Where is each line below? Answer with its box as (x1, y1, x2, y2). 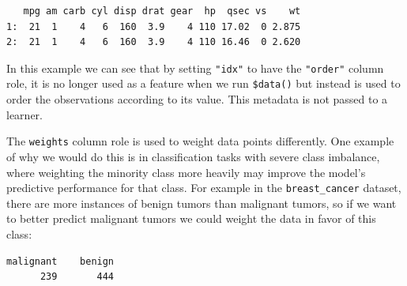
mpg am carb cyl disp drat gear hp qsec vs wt (23, 6, 301, 17)
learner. (6, 106, 43, 122)
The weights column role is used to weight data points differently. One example (6, 133, 394, 149)
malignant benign (6, 255, 115, 267)
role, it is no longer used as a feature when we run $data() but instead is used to (6, 75, 401, 92)
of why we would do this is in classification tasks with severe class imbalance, (6, 148, 380, 164)
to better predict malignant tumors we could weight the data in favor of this (6, 210, 376, 227)
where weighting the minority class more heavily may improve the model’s (6, 164, 366, 180)
